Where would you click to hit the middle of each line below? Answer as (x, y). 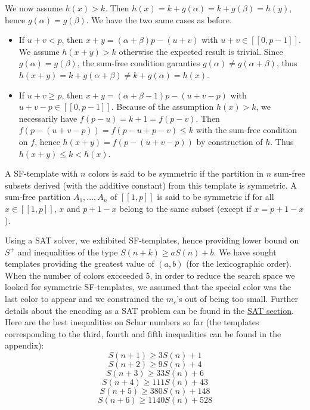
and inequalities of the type (68, 252)
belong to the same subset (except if (185, 208)
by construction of (230, 141)
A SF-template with (41, 173)
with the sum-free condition (247, 130)
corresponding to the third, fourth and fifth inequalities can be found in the (143, 333)
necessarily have (48, 118)
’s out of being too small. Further (238, 299)
